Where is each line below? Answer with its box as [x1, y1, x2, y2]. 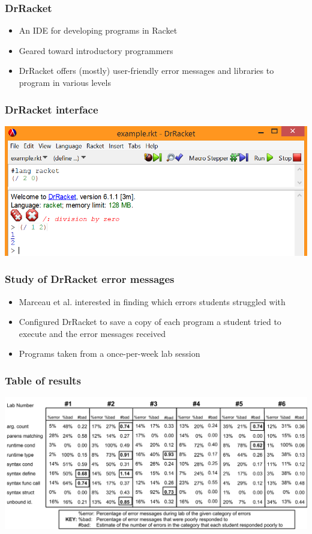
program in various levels [19, 76, 111, 88]
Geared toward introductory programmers [19, 44, 173, 56]
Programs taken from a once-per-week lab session [19, 347, 200, 360]
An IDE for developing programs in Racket [19, 24, 178, 37]
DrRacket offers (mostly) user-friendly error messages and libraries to [19, 64, 274, 77]
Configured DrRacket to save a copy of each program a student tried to [19, 315, 281, 328]
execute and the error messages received [19, 327, 166, 339]
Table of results [5, 372, 81, 387]
